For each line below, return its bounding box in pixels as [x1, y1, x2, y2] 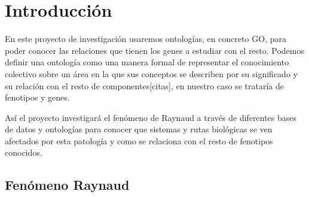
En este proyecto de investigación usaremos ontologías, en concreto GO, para [5, 32, 286, 45]
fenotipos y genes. [5, 91, 70, 104]
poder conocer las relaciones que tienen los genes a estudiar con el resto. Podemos [5, 44, 304, 56]
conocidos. [5, 146, 42, 159]
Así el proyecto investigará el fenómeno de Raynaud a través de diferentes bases [5, 111, 297, 123]
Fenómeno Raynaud [5, 175, 130, 194]
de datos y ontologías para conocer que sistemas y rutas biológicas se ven [5, 123, 273, 135]
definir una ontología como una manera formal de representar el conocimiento [5, 56, 289, 68]
